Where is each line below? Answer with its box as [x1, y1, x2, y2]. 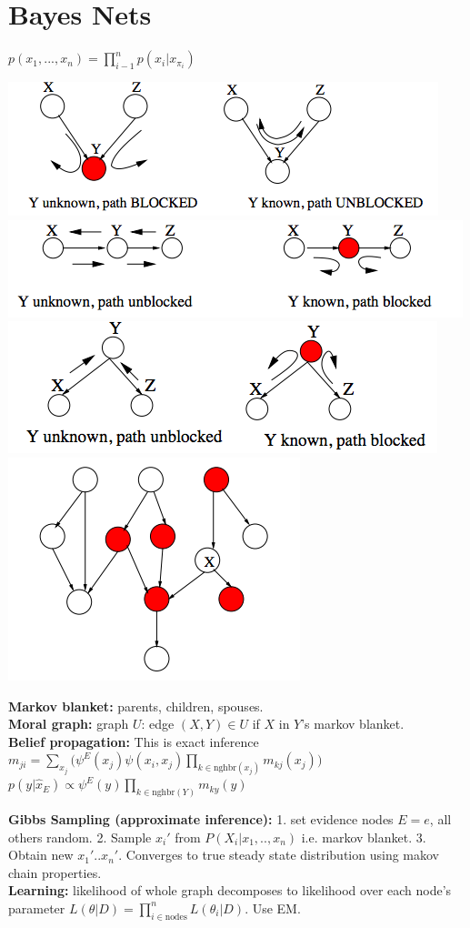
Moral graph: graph [8, 714, 129, 733]
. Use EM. [245, 898, 301, 917]
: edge [141, 714, 175, 733]
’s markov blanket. [301, 714, 405, 733]
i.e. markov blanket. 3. [301, 827, 426, 846]
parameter [8, 898, 65, 917]
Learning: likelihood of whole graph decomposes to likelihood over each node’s [8, 881, 452, 900]
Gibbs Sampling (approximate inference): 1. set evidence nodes [8, 810, 394, 828]
